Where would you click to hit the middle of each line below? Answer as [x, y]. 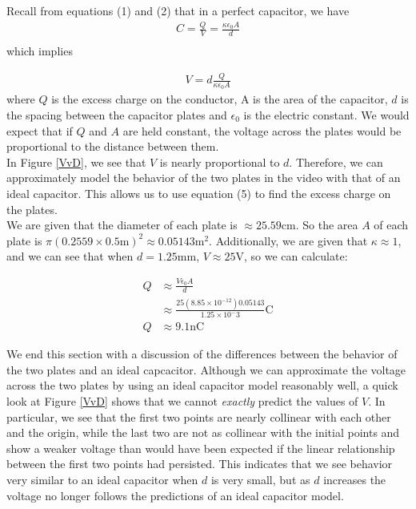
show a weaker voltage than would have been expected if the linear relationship [201, 448]
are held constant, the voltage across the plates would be [262, 130]
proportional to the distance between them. [113, 146]
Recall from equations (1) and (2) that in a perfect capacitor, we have [178, 10]
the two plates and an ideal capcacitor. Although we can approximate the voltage [206, 369]
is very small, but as [260, 479]
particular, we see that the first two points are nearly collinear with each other [199, 416]
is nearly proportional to [220, 162]
